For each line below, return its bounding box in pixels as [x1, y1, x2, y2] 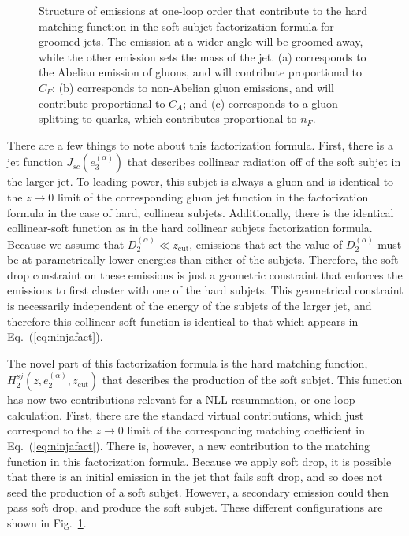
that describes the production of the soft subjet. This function [102, 372, 403, 388]
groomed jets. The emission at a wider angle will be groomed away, [39, 33, 363, 50]
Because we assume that [7, 235, 125, 252]
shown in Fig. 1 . [7, 515, 87, 531]
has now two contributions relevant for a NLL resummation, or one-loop [7, 391, 355, 408]
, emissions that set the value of [189, 235, 343, 252]
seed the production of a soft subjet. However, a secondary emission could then [7, 483, 389, 500]
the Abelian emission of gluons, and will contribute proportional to [39, 64, 362, 80]
